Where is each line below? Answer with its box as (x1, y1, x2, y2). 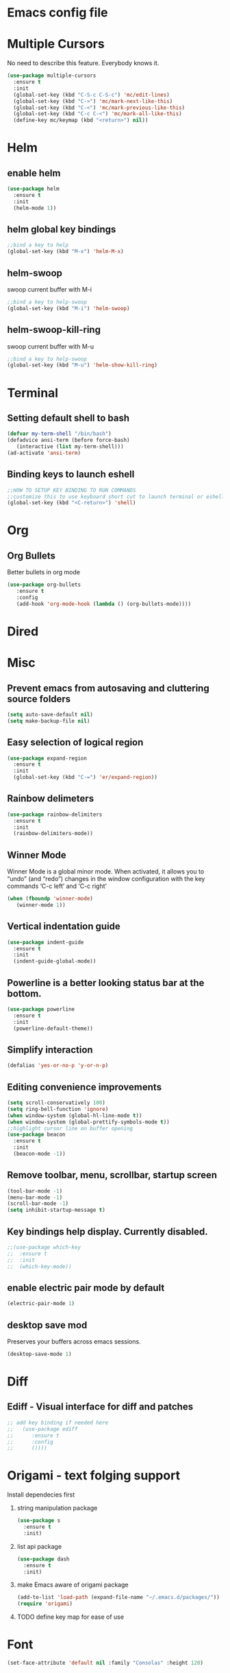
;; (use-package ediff (7, 1425, 78, 1432)
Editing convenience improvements (7, 1081, 162, 1092)
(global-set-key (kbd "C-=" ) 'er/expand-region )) (13, 774, 157, 781)
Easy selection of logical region (7, 736, 144, 749)
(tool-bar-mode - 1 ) (7, 1187, 63, 1195)
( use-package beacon (7, 1131, 66, 1138)
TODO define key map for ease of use (16, 1613, 125, 1621)
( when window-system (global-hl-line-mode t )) (7, 1112, 142, 1119)
